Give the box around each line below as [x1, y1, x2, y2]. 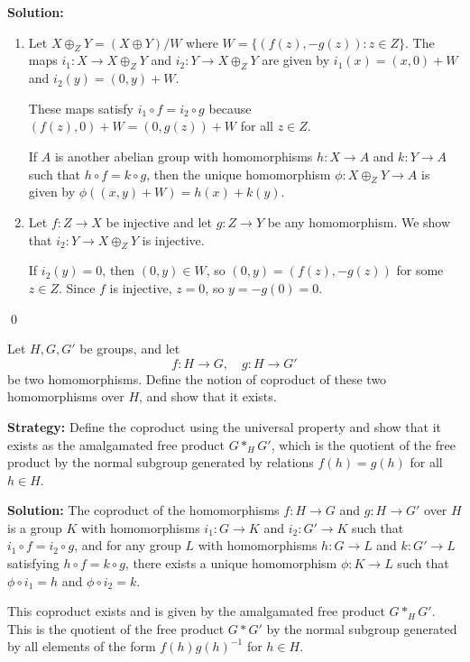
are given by [262, 51, 330, 69]
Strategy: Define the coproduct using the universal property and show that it [7, 417, 442, 436]
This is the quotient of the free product [7, 619, 225, 638]
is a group [7, 518, 62, 537]
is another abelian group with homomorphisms [54, 146, 313, 165]
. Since [58, 278, 96, 297]
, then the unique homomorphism [146, 164, 331, 183]
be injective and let [106, 212, 212, 231]
